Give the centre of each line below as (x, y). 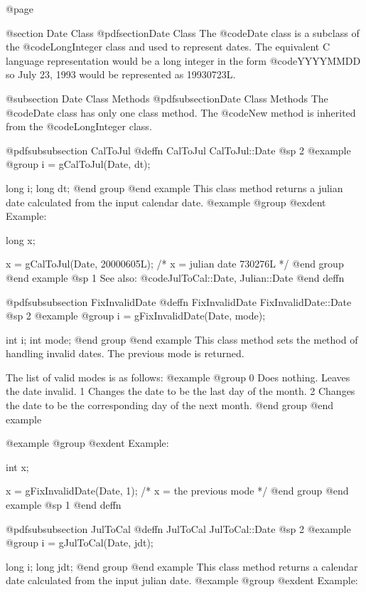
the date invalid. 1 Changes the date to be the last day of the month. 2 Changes (181, 391)
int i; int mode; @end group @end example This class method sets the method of (182, 339)
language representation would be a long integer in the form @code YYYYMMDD (183, 60)
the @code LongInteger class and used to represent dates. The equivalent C (168, 47)
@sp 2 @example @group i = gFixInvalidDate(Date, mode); (136, 316)
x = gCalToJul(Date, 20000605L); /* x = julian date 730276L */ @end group (175, 264)
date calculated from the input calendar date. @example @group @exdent (166, 202)
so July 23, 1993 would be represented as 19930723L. (121, 74)
